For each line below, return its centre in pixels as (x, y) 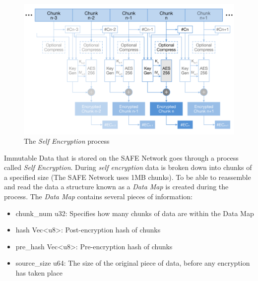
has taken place (39, 273)
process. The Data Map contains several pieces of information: (98, 197)
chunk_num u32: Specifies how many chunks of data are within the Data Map (135, 213)
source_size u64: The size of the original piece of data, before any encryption (133, 263)
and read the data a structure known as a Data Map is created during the (116, 187)
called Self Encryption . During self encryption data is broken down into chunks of (128, 167)
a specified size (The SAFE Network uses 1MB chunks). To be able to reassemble (128, 177)
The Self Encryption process (67, 141)
